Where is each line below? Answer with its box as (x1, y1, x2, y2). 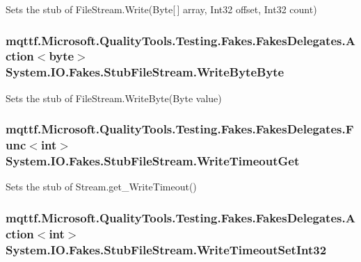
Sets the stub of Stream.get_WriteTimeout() (6, 179, 197, 194)
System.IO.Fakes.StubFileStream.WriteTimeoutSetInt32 (6, 240, 327, 258)
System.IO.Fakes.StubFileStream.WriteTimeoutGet (6, 152, 300, 170)
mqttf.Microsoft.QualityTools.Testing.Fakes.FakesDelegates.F (6, 120, 354, 138)
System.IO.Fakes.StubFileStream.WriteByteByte (6, 63, 284, 81)
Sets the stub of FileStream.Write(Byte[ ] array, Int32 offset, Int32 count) (6, 2, 317, 16)
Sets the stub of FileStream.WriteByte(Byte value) (6, 90, 222, 105)
